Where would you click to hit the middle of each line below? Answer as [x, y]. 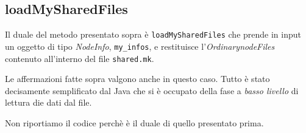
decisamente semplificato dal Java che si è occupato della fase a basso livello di [152, 90]
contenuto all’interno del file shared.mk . [80, 58]
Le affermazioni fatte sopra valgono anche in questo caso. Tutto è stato [137, 79]
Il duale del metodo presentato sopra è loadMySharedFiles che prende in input [153, 34]
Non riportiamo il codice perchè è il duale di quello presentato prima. [134, 122]
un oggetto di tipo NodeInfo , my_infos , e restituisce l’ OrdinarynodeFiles [140, 46]
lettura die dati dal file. [48, 102]
